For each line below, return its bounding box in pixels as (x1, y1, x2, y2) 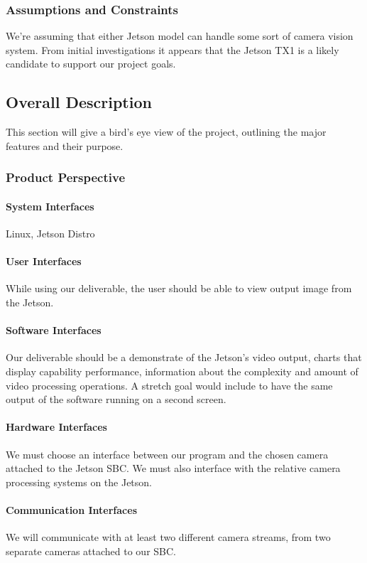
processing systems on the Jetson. (6, 474, 152, 489)
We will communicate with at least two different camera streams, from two (6, 530, 331, 545)
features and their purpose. (6, 138, 124, 153)
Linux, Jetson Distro (6, 226, 95, 241)
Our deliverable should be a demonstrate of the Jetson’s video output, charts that (6, 350, 362, 365)
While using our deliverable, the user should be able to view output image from (6, 281, 352, 296)
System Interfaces (6, 198, 94, 213)
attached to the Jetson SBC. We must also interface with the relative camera (6, 461, 341, 476)
